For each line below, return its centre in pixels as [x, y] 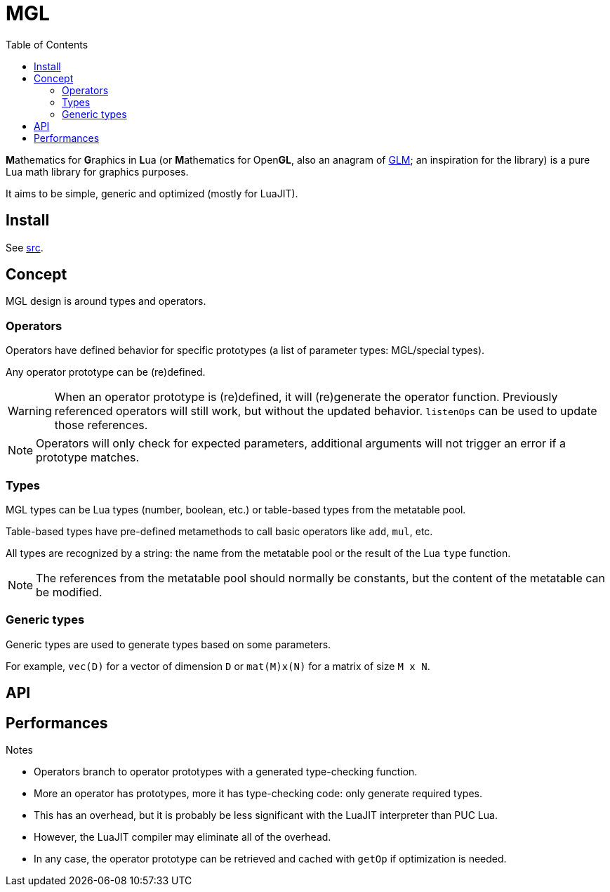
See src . [25, 247]
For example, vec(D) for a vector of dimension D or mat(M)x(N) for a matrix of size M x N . [218, 666]
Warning [30, 411]
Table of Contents [47, 44]
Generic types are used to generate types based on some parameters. [168, 644]
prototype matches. [88, 458]
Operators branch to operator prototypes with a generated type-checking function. [226, 771]
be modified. [69, 592]
